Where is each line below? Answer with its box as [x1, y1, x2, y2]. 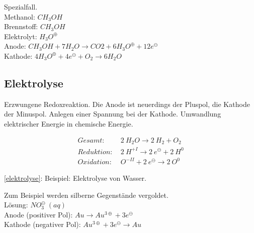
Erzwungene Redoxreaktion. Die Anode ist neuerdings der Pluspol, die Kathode [4, 98, 250, 109]
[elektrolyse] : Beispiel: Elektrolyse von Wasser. [4, 173, 146, 183]
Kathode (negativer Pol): [4, 219, 81, 229]
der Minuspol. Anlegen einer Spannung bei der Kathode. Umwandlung [4, 108, 221, 119]
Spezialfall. [4, 2, 38, 12]
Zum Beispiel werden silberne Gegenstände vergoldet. [4, 189, 168, 200]
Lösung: [4, 199, 28, 210]
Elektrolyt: [4, 31, 37, 41]
